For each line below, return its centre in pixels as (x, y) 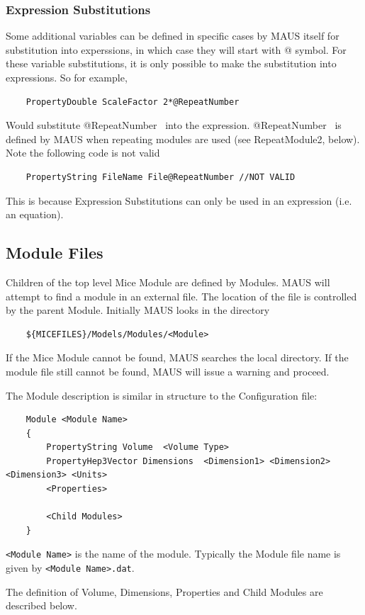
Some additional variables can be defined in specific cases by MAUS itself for (173, 36)
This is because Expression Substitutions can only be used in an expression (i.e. (179, 200)
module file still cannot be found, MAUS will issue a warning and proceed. (168, 371)
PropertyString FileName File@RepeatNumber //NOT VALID (161, 177)
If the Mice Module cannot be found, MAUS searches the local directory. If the (177, 357)
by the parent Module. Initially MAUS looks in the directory (138, 310)
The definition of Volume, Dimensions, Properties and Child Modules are (164, 591)
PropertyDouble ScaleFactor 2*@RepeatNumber (133, 102)
